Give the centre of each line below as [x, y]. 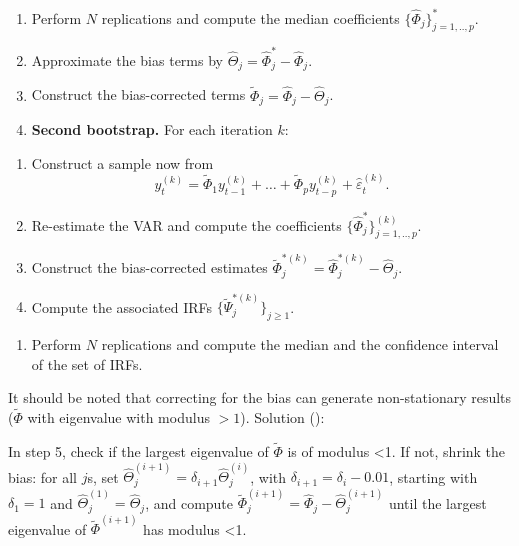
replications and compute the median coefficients [250, 17]
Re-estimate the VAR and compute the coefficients [186, 224]
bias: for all [42, 476]
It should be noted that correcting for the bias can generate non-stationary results [260, 397]
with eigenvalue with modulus [118, 417]
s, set [103, 476]
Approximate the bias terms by [127, 60]
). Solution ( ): [282, 417]
